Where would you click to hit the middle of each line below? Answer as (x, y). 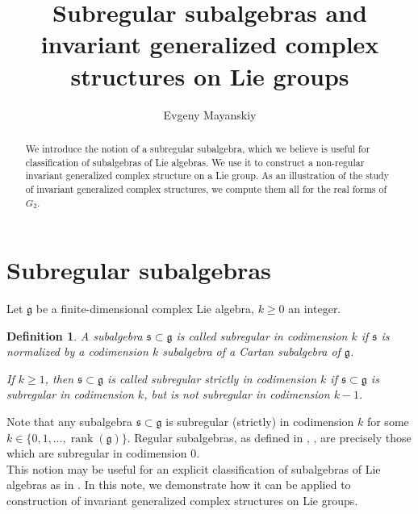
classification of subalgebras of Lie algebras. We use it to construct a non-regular (195, 162)
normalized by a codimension (77, 351)
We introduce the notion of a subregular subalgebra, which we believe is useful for (198, 148)
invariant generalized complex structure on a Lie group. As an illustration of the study (207, 176)
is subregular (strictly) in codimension (260, 422)
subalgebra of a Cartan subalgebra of (251, 351)
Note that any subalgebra (70, 422)
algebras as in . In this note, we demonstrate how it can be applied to (179, 485)
